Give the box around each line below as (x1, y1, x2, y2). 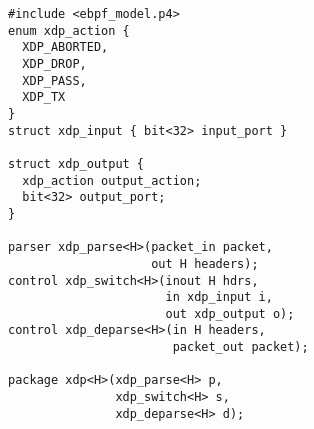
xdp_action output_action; (22, 173, 202, 188)
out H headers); (151, 256, 259, 271)
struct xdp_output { (8, 156, 145, 171)
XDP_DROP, (22, 56, 87, 71)
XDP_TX (22, 90, 66, 105)
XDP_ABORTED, (22, 40, 109, 55)
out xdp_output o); (165, 306, 295, 321)
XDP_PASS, (22, 73, 87, 88)
